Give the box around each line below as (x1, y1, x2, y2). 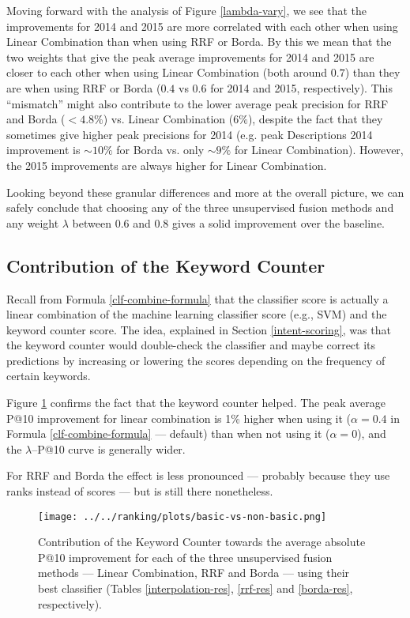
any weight (6, 214, 59, 231)
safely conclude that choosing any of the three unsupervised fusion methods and (6, 199, 394, 216)
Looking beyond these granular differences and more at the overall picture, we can (6, 183, 404, 200)
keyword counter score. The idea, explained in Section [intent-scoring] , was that (6, 321, 391, 337)
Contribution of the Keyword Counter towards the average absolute (38, 533, 366, 550)
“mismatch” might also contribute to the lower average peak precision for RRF (6, 95, 389, 111)
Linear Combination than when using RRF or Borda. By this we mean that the (6, 33, 392, 50)
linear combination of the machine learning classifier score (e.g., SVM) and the (6, 306, 387, 322)
